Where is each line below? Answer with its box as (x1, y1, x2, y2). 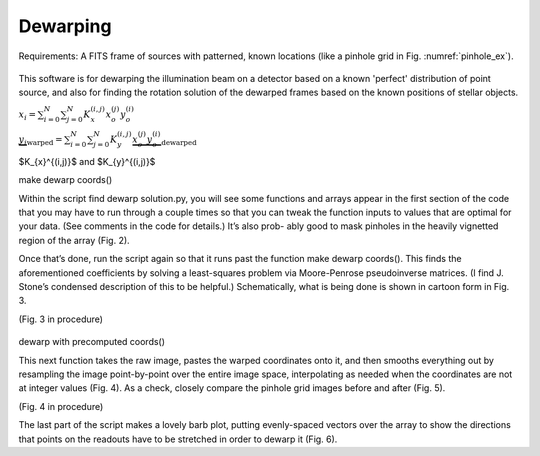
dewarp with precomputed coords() (18, 336, 165, 348)
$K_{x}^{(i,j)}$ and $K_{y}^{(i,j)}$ (18, 155, 156, 167)
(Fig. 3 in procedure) (18, 313, 104, 325)
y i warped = (18, 134, 63, 147)
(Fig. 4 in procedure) (18, 400, 104, 412)
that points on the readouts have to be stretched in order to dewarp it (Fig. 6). (18, 433, 338, 445)
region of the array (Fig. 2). (18, 234, 130, 246)
